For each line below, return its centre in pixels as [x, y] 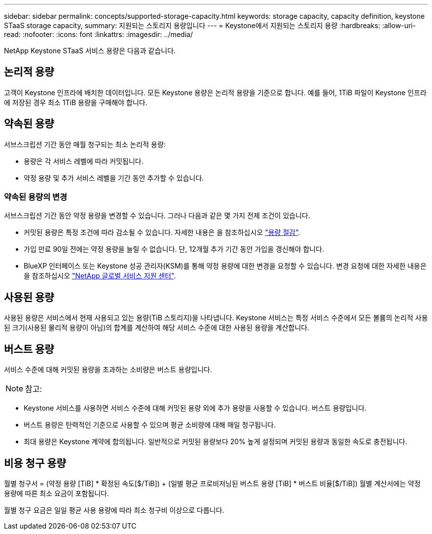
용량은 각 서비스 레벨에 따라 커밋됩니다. [84, 161]
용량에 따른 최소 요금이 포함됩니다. [56, 493]
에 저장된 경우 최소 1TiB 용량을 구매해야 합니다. [76, 102]
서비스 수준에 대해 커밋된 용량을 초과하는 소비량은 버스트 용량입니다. [108, 370]
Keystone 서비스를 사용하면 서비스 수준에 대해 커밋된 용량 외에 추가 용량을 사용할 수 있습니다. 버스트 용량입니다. [195, 408]
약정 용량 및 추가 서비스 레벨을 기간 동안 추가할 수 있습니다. [114, 178]
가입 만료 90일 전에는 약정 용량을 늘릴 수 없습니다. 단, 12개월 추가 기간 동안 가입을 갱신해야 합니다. [174, 249]
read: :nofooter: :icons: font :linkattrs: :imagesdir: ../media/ [98, 34]
